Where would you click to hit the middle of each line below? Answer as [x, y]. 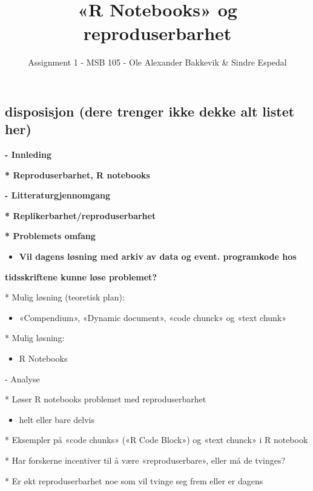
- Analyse [22, 378]
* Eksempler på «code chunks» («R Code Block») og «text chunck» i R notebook [156, 440]
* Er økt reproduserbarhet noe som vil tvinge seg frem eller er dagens [134, 480]
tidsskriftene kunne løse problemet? [81, 276]
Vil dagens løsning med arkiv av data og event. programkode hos [158, 256]
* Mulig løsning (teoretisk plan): [65, 297]
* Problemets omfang [50, 236]
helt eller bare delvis [57, 419]
